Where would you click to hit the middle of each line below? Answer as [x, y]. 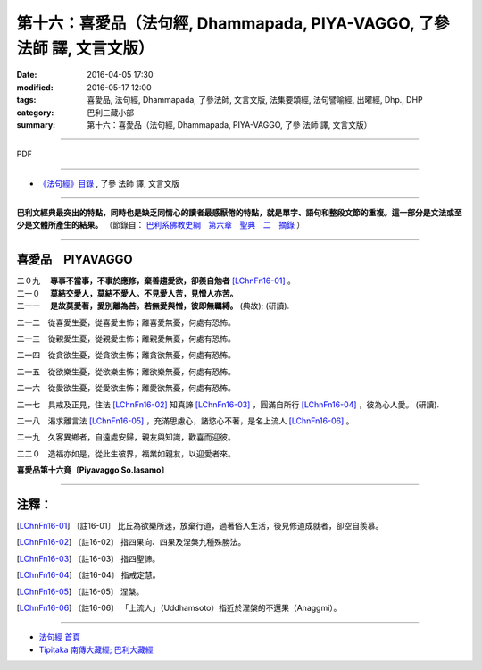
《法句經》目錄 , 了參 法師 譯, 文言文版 [109, 183]
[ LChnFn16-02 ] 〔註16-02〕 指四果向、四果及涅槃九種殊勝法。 [131, 542]
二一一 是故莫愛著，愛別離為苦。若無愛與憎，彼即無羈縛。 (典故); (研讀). [153, 306]
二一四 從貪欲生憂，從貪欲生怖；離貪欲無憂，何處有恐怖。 [126, 355]
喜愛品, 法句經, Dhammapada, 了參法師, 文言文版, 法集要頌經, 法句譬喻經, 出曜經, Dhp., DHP [255, 100]
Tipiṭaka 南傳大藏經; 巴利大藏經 [96, 649]
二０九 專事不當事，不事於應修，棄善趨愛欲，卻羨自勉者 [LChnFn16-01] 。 [156, 281]
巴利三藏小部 [110, 113]
